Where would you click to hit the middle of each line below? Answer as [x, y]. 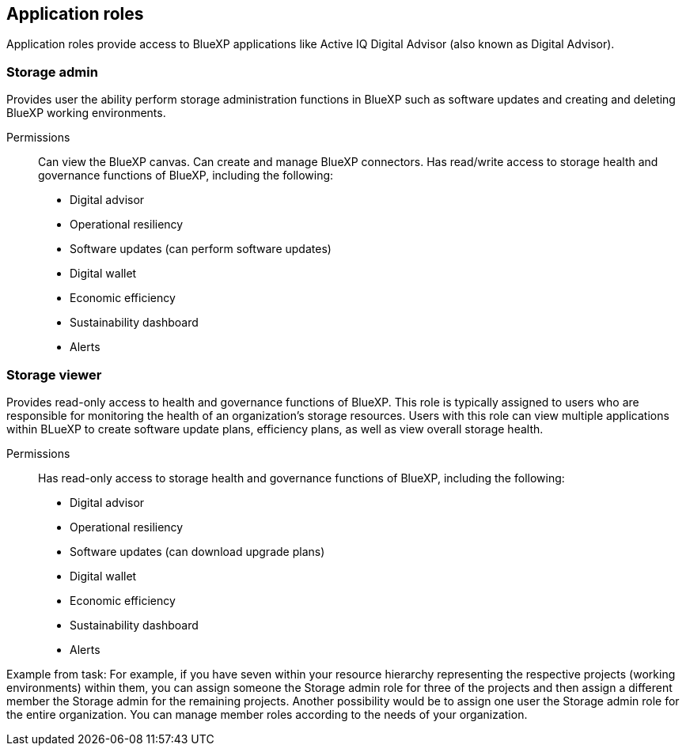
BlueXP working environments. [86, 113]
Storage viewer [54, 374]
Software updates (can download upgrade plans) [197, 551]
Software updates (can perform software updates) [201, 249]
